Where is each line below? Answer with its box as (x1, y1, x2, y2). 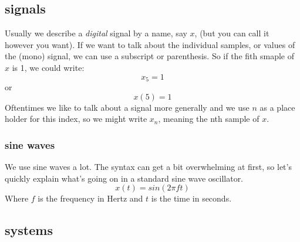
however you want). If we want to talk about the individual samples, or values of (5, 38, 295, 50)
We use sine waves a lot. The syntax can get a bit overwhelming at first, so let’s (5, 161, 292, 173)
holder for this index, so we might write (5, 113, 147, 125)
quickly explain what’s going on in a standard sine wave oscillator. (5, 172, 244, 184)
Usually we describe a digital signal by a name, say (5, 27, 187, 39)
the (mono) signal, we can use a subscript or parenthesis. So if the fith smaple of (5, 50, 294, 62)
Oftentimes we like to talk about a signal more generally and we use (5, 101, 250, 113)
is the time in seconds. (151, 192, 232, 204)
